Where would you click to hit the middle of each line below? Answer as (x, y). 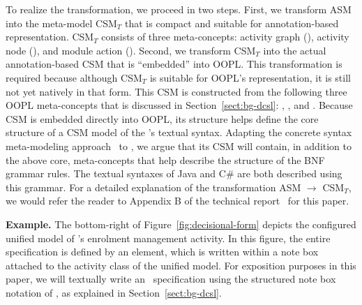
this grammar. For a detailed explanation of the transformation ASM (153, 187)
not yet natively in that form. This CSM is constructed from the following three (176, 91)
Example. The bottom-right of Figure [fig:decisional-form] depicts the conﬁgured (181, 224)
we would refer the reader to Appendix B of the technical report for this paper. (178, 201)
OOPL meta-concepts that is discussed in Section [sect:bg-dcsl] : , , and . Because (179, 105)
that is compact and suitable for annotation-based (232, 23)
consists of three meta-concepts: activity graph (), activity (225, 37)
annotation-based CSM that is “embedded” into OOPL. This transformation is (174, 64)
